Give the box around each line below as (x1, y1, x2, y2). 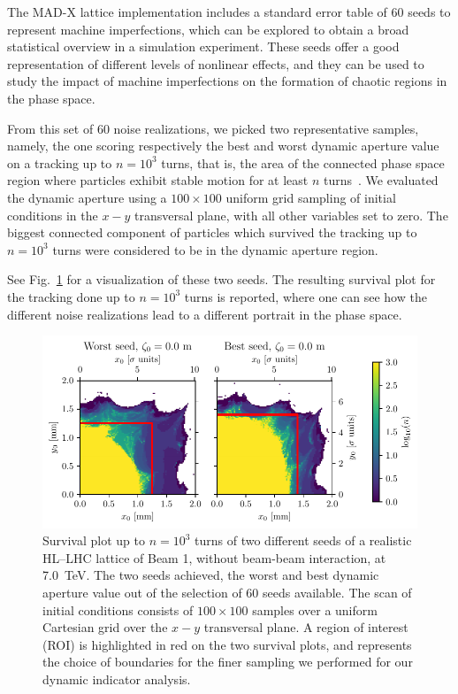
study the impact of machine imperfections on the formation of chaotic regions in (7, 72, 447, 90)
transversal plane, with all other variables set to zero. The (134, 205, 448, 224)
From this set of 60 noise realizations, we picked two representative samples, (7, 119, 419, 137)
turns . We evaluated (324, 171, 439, 189)
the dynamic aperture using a (7, 188, 167, 206)
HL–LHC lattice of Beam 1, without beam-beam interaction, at (42, 548, 386, 567)
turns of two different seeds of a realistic (195, 531, 412, 550)
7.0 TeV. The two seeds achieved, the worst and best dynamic (42, 566, 379, 584)
